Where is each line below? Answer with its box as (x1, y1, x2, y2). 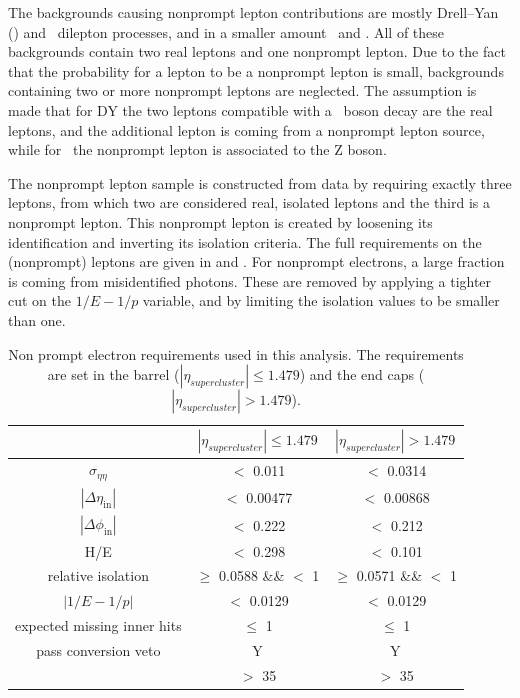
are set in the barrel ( (47, 364, 180, 385)
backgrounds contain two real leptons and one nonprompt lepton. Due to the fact (8, 41, 506, 62)
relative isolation (47, 565, 149, 586)
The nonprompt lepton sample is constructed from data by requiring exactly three (8, 172, 512, 193)
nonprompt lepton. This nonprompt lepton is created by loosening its (8, 211, 433, 232)
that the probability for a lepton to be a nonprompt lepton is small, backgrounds (8, 60, 504, 81)
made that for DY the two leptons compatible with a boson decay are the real (8, 99, 493, 120)
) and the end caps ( (299, 364, 425, 385)
